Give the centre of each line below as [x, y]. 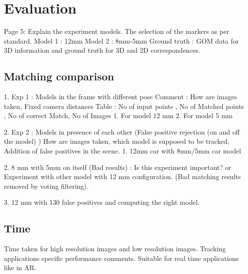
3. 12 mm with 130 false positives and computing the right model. [102, 202]
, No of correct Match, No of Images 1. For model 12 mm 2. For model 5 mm [118, 115]
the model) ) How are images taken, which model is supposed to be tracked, [117, 141]
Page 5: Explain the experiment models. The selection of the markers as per [117, 31]
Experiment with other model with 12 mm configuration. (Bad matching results [123, 176]
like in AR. [20, 267]
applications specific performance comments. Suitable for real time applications [121, 258]
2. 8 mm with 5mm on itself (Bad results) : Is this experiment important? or [118, 167]
